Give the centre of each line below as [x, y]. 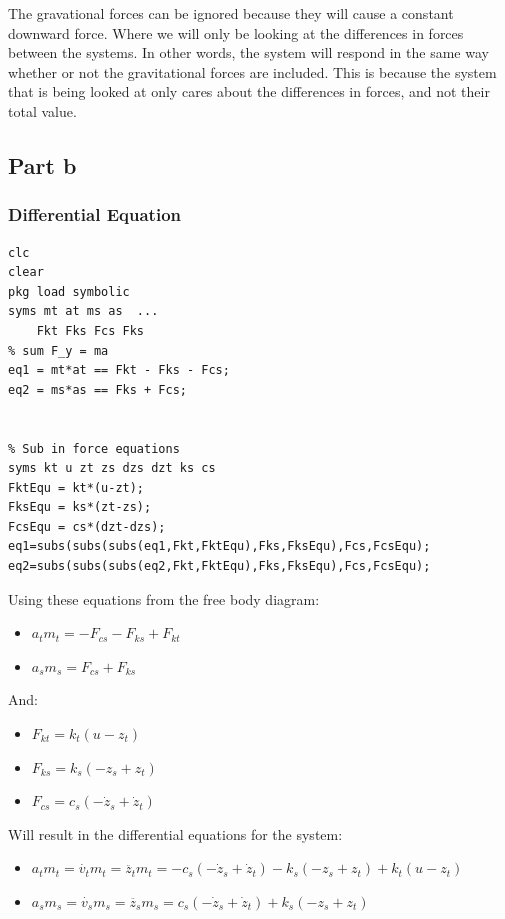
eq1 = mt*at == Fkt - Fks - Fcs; [119, 370]
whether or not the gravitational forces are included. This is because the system [252, 71]
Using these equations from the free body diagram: [164, 598]
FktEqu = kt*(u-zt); [76, 487]
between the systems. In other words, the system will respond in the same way [248, 52]
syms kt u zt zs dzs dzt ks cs [112, 468]
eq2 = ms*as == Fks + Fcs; [97, 389]
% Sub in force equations [94, 448]
